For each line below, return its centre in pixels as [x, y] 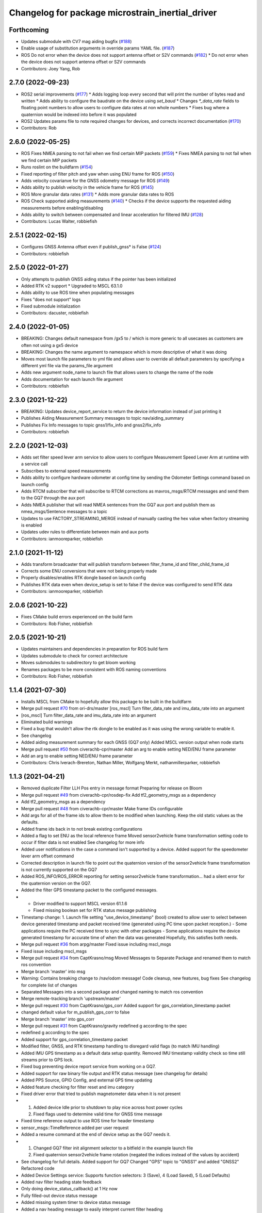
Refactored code [38, 1168]
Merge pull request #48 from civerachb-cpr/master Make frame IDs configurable [102, 808]
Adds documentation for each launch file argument [72, 379]
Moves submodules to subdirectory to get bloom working [78, 663]
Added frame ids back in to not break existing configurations [82, 829]
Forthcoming [29, 30]
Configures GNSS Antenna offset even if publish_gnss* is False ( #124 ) [91, 247]
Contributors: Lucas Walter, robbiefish [59, 221]
